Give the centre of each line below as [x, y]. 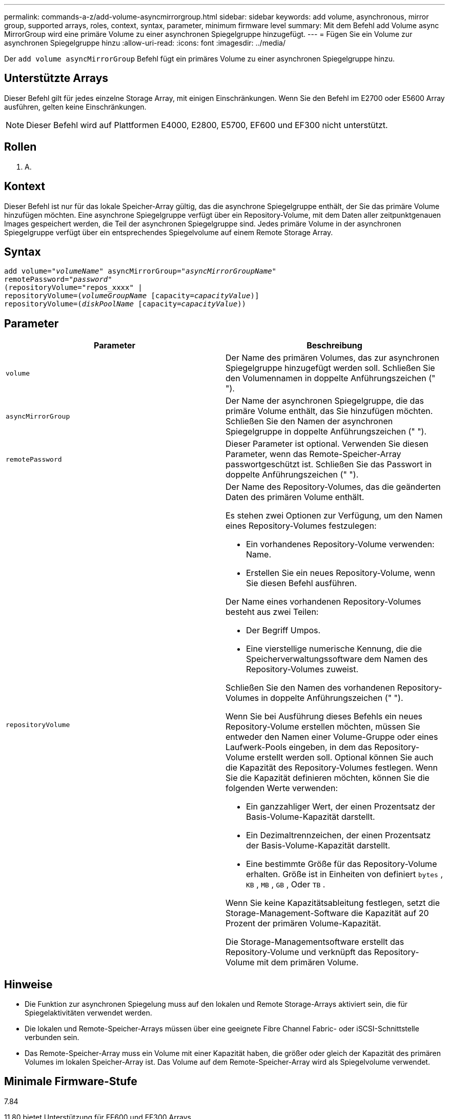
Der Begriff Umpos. [283, 630]
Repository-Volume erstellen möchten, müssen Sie [323, 727]
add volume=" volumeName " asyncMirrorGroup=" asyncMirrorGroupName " [140, 271]
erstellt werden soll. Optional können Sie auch [345, 758]
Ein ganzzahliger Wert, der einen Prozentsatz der [341, 807]
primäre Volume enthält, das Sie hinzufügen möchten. [329, 411]
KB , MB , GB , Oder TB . [286, 885]
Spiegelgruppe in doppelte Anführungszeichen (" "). [326, 432]
